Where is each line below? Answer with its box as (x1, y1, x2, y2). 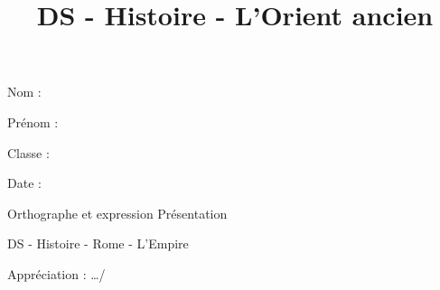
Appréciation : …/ (7, 264, 106, 283)
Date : (7, 173, 42, 192)
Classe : (7, 143, 50, 162)
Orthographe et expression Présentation (7, 203, 228, 222)
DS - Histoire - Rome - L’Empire (7, 234, 189, 253)
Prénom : (7, 112, 59, 131)
